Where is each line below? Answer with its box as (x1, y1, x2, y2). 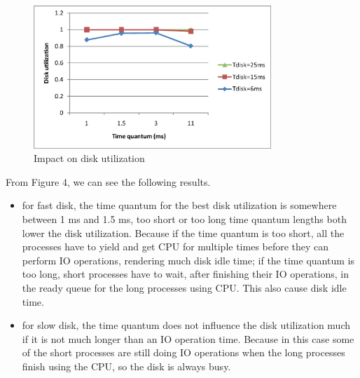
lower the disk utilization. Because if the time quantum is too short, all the (22, 225, 345, 240)
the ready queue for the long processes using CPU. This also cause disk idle (22, 281, 347, 295)
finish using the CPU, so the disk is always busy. (22, 359, 231, 374)
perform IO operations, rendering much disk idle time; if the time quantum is (22, 252, 354, 267)
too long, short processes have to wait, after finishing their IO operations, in (22, 266, 349, 281)
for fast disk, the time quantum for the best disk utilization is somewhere (22, 198, 337, 212)
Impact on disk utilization (34, 151, 145, 166)
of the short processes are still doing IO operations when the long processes (22, 345, 345, 360)
